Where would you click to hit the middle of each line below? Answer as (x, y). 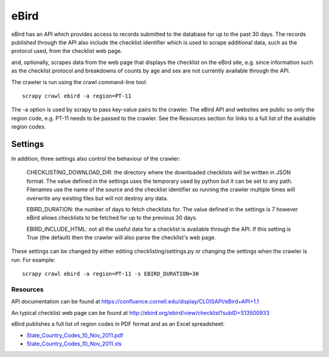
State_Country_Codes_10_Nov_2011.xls (74, 344)
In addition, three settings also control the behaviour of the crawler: (96, 158)
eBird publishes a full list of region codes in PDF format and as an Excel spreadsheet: (118, 324)
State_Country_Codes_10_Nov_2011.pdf (75, 335)
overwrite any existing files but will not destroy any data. (97, 198)
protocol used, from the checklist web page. (67, 51)
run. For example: (33, 260)
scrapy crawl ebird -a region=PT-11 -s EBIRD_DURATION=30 (111, 274)
